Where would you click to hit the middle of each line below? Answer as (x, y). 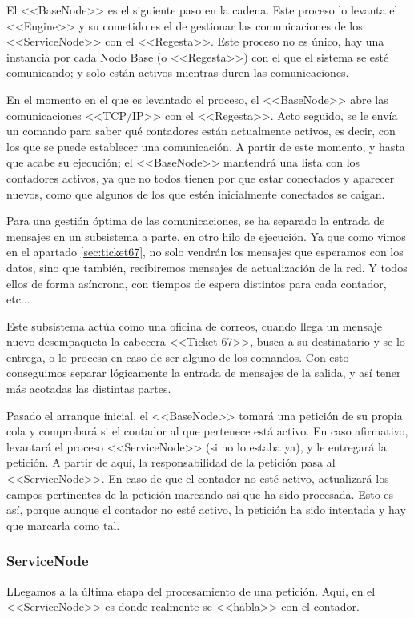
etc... (18, 299)
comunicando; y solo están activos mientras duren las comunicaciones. (178, 72)
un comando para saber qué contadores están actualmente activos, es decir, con (201, 131)
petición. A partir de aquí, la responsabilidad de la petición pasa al (171, 462)
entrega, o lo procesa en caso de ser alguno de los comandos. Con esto (178, 357)
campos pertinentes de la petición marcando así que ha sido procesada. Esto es (200, 494)
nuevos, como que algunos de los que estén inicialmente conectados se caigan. (196, 193)
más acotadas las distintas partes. (89, 389)
